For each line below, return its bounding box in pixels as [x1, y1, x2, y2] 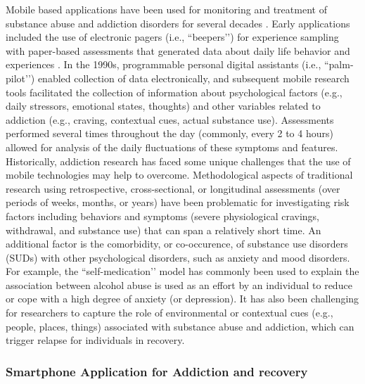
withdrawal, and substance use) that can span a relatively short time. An [6, 222, 321, 237]
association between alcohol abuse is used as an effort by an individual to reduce [6, 277, 352, 292]
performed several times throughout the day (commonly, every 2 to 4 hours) [6, 126, 333, 141]
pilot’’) [6, 70, 35, 85]
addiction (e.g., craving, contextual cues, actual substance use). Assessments [6, 112, 334, 127]
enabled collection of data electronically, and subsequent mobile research [37, 70, 350, 85]
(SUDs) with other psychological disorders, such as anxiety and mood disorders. [6, 250, 350, 264]
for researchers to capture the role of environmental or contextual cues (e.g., [6, 305, 333, 320]
